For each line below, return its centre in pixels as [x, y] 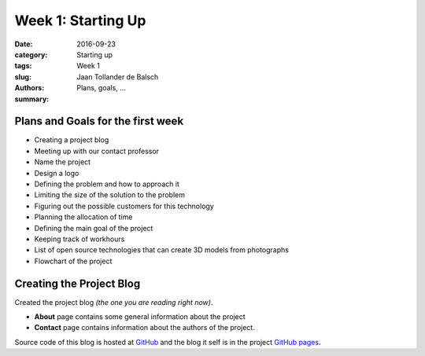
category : [31, 54]
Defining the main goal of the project [94, 228]
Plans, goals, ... [101, 88]
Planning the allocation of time [83, 217]
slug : [23, 77]
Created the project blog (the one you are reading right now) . [114, 302]
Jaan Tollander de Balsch [118, 77]
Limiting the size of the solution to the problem [109, 195]
